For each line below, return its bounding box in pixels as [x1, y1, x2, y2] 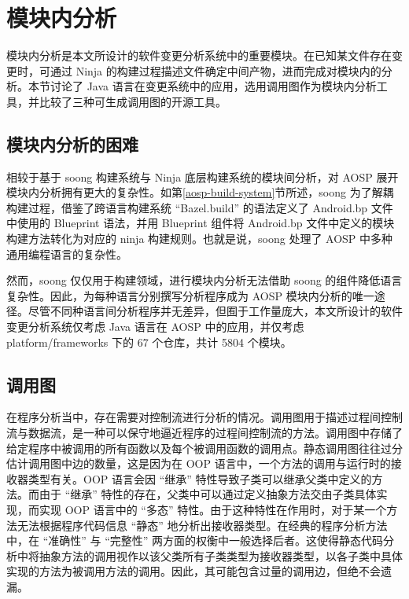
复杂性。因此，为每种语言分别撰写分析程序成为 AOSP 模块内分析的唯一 [6, 287, 374, 303]
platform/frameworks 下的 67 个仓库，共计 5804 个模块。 [6, 333, 292, 350]
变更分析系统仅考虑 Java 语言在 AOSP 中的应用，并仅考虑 [6, 318, 304, 335]
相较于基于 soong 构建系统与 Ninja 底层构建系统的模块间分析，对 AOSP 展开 [6, 168, 399, 185]
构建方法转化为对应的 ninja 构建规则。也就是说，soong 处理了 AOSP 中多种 [6, 230, 393, 247]
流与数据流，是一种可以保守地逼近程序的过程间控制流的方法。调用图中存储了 [6, 424, 403, 441]
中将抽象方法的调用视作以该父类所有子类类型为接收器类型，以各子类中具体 [17, 547, 403, 564]
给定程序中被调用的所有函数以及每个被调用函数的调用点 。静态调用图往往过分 [6, 439, 403, 456]
